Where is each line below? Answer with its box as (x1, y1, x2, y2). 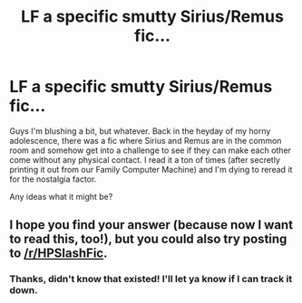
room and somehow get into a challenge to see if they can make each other (9, 145, 292, 156)
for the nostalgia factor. (9, 174, 97, 185)
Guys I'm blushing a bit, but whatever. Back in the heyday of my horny (9, 125, 271, 137)
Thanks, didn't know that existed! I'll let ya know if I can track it (9, 273, 293, 286)
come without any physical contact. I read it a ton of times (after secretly (9, 154, 281, 165)
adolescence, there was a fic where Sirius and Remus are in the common (9, 135, 282, 146)
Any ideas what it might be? (9, 191, 113, 202)
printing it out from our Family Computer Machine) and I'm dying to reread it (9, 164, 293, 175)
